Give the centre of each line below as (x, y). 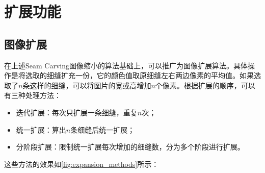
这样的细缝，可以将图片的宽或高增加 (90, 85)
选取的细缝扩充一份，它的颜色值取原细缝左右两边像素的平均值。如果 (139, 75)
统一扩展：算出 (41, 129)
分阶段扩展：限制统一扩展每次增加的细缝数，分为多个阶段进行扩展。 (130, 147)
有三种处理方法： (33, 95)
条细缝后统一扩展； (103, 129)
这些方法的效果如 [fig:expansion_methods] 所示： (82, 164)
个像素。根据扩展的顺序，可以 (205, 85)
